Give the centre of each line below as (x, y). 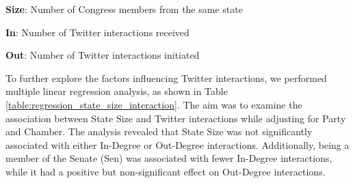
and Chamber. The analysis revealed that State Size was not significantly (159, 131)
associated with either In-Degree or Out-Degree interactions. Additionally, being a (177, 144)
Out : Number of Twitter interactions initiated (103, 55)
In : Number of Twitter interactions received (97, 32)
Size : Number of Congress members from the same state (124, 9)
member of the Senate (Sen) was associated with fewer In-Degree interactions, (169, 158)
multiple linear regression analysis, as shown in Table (117, 91)
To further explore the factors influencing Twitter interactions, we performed (166, 78)
